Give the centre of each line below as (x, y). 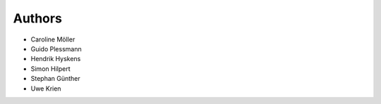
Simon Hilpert (50, 69)
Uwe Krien (46, 89)
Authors (38, 18)
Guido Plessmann (56, 48)
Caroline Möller (53, 39)
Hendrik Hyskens (56, 59)
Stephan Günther (55, 79)
